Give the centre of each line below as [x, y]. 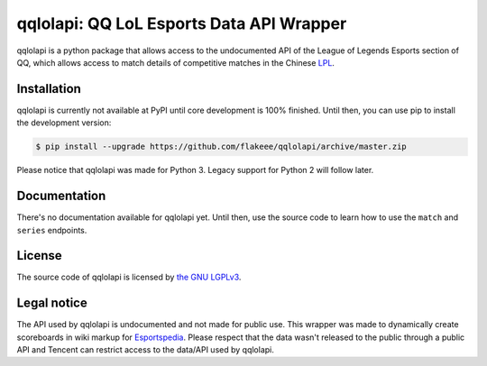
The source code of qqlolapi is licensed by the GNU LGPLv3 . [129, 277]
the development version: [64, 123]
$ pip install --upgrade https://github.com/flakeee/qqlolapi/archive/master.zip [221, 147]
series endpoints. [52, 230]
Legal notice [52, 303]
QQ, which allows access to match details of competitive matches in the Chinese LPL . [176, 62]
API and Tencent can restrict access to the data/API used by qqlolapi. [145, 350]
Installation [49, 89]
